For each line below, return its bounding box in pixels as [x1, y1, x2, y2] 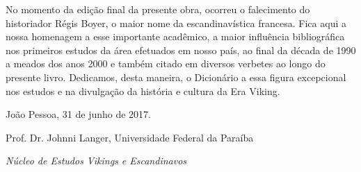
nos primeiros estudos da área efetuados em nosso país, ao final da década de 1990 [6, 42, 356, 57]
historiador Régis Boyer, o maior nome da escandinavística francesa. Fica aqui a [6, 15, 346, 30]
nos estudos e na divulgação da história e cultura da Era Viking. [6, 83, 280, 98]
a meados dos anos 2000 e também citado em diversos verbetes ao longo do [6, 56, 326, 71]
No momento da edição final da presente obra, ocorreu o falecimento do [6, 2, 310, 16]
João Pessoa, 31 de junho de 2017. [6, 107, 151, 121]
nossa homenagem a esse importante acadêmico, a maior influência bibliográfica [6, 29, 345, 44]
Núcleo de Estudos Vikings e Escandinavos [6, 153, 187, 168]
